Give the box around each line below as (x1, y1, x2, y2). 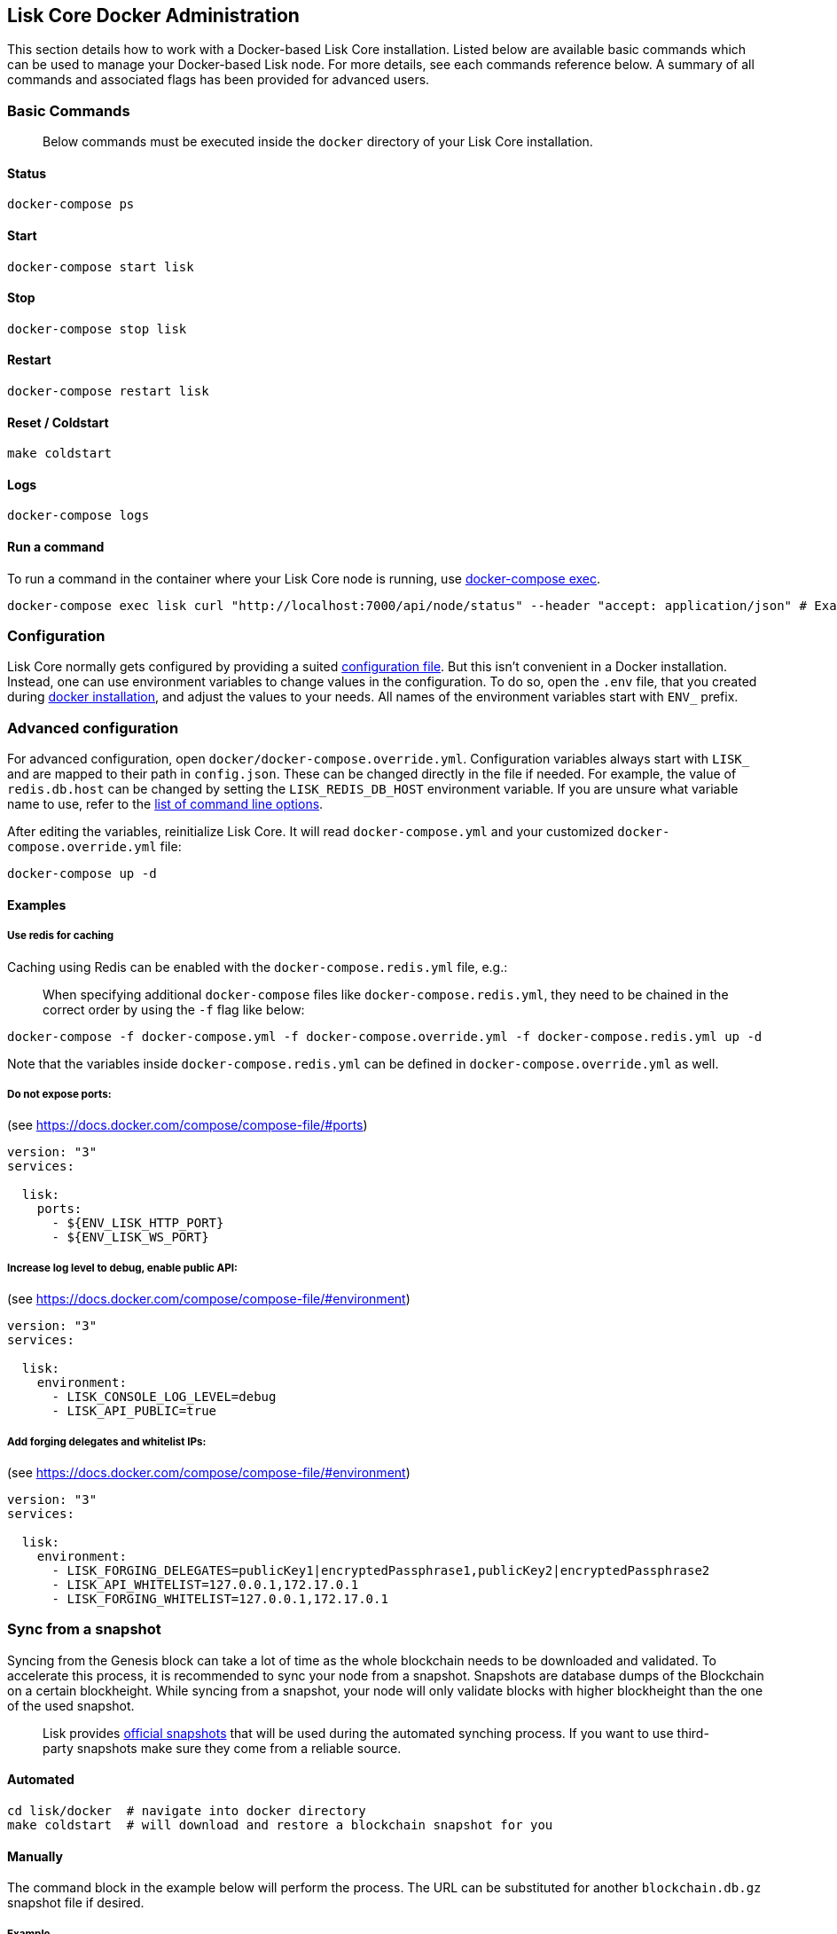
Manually (7, 1848, 63, 1864)
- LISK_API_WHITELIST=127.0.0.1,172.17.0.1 (51, 1577, 359, 1592)
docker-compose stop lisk (7, 321, 187, 336)
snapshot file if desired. (7, 1895, 145, 1911)
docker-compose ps (7, 197, 135, 212)
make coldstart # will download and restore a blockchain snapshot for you (7, 1817, 553, 1832)
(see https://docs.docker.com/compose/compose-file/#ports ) (7, 1117, 368, 1133)
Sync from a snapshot (7, 1620, 161, 1639)
